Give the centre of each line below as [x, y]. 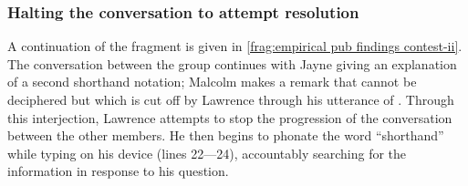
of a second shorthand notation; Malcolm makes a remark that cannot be [212, 82]
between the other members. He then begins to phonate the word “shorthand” [226, 135]
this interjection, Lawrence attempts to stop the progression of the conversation [230, 117]
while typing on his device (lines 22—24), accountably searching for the [207, 153]
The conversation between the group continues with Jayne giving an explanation [232, 63]
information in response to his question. [118, 171]
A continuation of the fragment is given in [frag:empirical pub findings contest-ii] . [235, 46]
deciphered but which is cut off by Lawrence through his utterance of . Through [231, 99]
